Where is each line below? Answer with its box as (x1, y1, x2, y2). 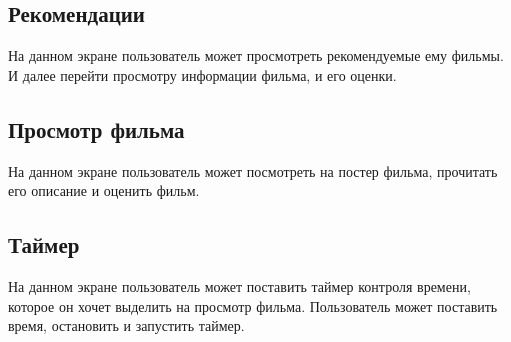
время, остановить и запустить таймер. (8, 315, 245, 336)
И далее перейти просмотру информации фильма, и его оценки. (8, 64, 397, 85)
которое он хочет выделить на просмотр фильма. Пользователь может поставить (8, 295, 498, 316)
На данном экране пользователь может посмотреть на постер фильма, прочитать (8, 160, 498, 181)
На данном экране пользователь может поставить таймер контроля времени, (8, 275, 471, 296)
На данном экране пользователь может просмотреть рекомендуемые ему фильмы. (8, 45, 504, 66)
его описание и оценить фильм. (8, 180, 200, 201)
